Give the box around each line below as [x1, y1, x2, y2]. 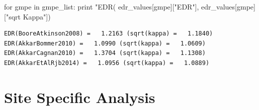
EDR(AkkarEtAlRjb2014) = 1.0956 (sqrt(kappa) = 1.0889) [4, 59, 210, 66]
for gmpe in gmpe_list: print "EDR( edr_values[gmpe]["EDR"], [4, 1, 199, 11]
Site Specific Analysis [4, 86, 155, 107]
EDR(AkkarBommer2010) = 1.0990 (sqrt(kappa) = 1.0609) [4, 39, 206, 47]
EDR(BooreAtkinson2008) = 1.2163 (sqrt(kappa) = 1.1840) [4, 30, 213, 37]
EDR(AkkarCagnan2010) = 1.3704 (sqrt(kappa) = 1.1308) [4, 49, 206, 57]
